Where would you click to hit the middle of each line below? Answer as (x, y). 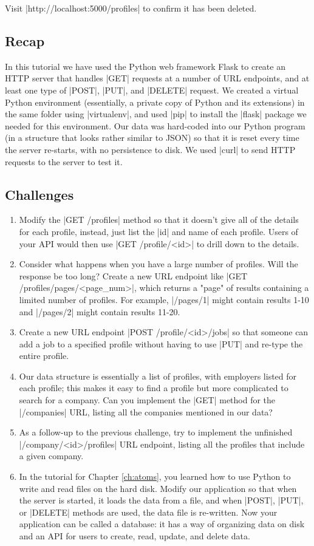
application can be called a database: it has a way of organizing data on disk (162, 524)
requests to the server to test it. (64, 161)
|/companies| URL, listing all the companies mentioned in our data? (146, 411)
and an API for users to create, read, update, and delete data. (135, 536)
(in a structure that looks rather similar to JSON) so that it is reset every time (152, 138)
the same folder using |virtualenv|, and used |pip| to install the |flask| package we (156, 114)
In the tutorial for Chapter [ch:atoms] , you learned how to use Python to (155, 476)
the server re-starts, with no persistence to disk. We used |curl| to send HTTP (150, 149)
